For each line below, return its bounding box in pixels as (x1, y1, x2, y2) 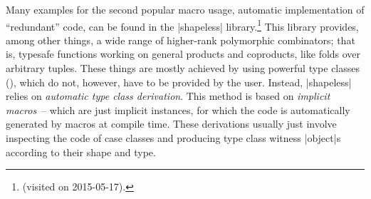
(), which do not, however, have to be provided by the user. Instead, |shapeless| (6, 74, 352, 89)
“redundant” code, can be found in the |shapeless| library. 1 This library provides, (6, 16, 359, 34)
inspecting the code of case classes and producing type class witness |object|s (6, 131, 341, 145)
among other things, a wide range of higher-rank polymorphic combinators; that (6, 32, 355, 47)
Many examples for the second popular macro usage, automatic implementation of (6, 2, 365, 16)
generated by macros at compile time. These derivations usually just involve (6, 116, 337, 131)
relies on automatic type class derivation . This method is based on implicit (6, 88, 330, 103)
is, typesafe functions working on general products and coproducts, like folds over (6, 46, 361, 61)
